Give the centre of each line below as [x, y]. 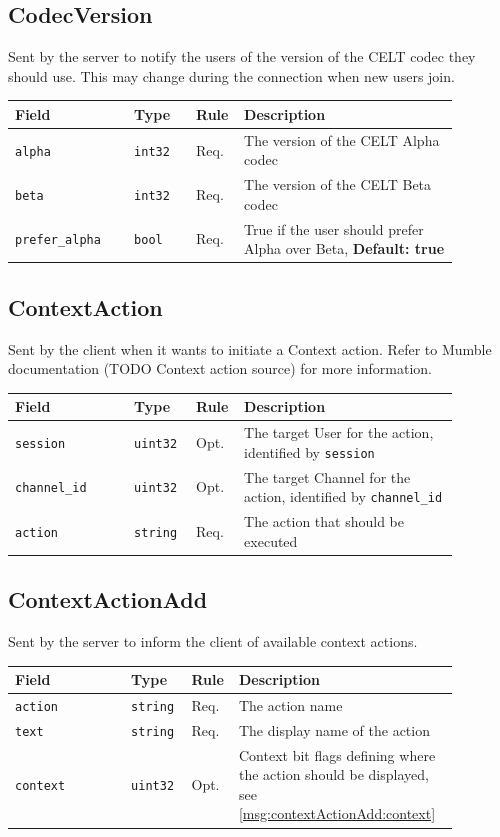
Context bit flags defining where [337, 754]
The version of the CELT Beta [338, 184]
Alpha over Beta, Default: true [344, 248]
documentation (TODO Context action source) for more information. [220, 368]
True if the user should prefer [334, 228]
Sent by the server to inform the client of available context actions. [213, 640]
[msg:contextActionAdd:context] [337, 813]
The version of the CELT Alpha [342, 139]
